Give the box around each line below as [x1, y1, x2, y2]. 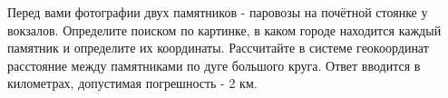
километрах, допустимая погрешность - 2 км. [7, 73, 258, 93]
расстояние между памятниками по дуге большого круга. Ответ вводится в [7, 55, 421, 74]
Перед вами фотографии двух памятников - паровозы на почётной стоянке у [7, 3, 428, 21]
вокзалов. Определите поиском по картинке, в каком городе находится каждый [7, 20, 442, 39]
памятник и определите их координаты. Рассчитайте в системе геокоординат [7, 38, 429, 57]
